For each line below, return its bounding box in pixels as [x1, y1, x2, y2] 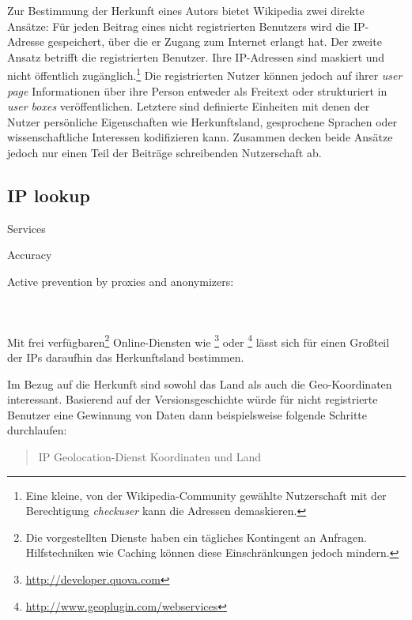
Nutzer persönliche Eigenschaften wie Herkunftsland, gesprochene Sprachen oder [7, 113, 398, 130]
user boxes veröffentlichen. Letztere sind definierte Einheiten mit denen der [7, 98, 370, 115]
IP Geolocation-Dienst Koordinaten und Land [38, 448, 262, 464]
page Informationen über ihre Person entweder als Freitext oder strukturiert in [7, 82, 387, 99]
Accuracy [7, 246, 52, 263]
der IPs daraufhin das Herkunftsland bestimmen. [7, 349, 244, 366]
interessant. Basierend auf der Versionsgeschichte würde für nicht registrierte [7, 391, 378, 408]
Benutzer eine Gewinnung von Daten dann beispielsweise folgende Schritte [7, 406, 368, 423]
